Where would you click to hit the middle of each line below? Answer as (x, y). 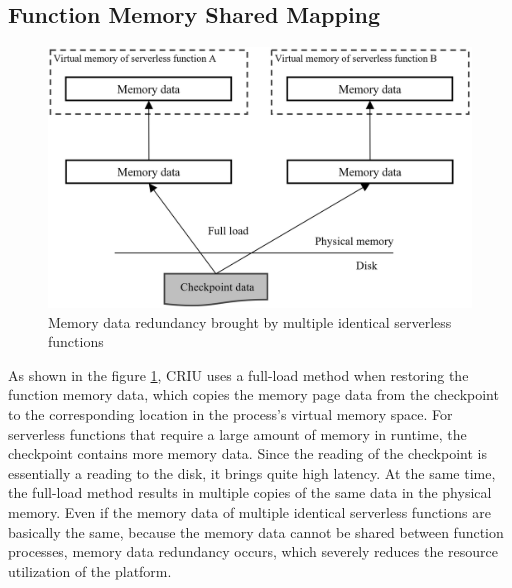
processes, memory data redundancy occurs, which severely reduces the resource (253, 551)
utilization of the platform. (90, 570)
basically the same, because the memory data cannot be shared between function (256, 531)
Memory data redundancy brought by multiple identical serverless (250, 321)
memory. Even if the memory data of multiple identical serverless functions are (249, 512)
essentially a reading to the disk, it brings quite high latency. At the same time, (252, 472)
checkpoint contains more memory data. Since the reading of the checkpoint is (247, 453)
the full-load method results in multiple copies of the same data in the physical (250, 492)
